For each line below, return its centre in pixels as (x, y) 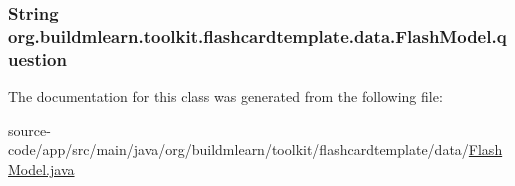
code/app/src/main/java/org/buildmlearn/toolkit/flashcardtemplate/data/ (238, 149)
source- (29, 129)
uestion (37, 58)
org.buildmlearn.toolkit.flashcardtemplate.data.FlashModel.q (257, 35)
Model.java (41, 168)
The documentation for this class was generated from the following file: (225, 96)
